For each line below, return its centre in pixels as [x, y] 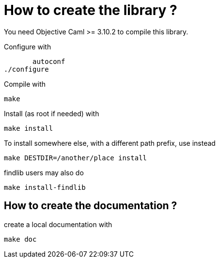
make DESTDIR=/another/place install [76, 158]
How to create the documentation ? [91, 206]
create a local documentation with [58, 224]
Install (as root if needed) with [52, 113]
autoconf [49, 61]
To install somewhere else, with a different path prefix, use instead [110, 143]
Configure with [28, 46]
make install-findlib [45, 187]
